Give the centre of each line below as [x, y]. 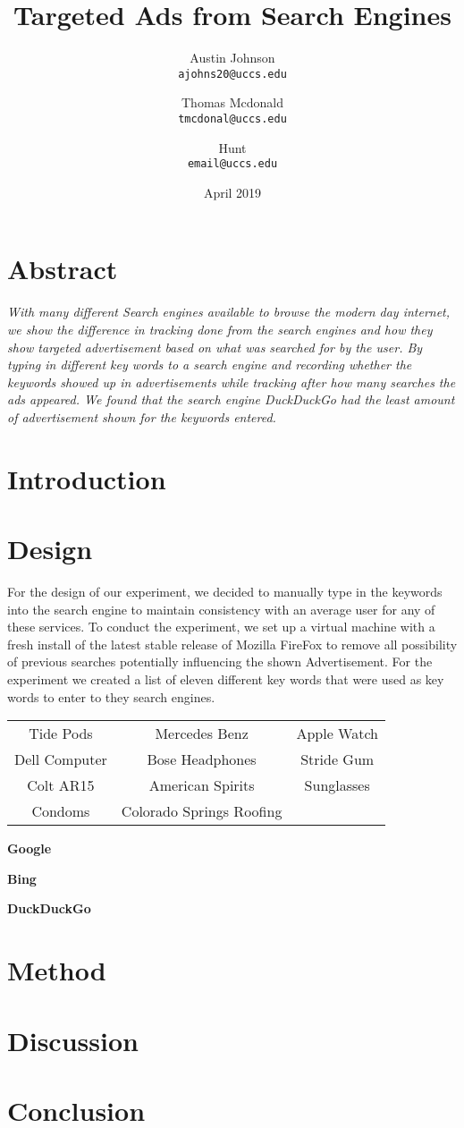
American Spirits [202, 785]
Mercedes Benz [202, 734]
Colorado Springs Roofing [202, 811]
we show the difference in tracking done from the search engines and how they [220, 329]
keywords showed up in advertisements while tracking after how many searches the [232, 382]
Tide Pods [61, 734]
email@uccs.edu [232, 164]
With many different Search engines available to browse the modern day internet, [229, 312]
